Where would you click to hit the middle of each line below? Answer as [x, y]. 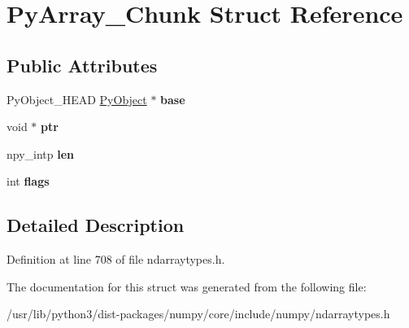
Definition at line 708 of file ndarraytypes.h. [116, 259]
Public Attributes [82, 65]
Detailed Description [96, 225]
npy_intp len [41, 153]
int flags [28, 181]
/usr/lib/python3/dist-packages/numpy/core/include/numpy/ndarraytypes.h [198, 314]
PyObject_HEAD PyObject [77, 99]
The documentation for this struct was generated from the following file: [187, 286]
